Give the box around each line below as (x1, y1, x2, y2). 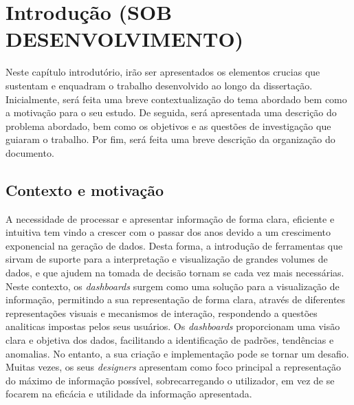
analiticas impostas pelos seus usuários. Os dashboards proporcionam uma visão (5, 319, 340, 333)
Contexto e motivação (5, 179, 164, 200)
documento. (5, 145, 54, 160)
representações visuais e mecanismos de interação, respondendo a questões (5, 305, 318, 320)
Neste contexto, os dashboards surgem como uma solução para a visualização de (5, 278, 340, 293)
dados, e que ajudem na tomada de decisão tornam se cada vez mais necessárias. (5, 265, 344, 280)
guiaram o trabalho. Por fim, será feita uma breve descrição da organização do (5, 132, 335, 146)
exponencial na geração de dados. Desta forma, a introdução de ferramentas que (5, 238, 343, 252)
